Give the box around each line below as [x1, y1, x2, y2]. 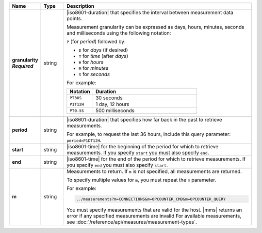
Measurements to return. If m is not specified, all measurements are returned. [66, 168, 242, 174]
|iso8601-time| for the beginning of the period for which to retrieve [66, 143, 219, 150]
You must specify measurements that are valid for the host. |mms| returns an [66, 206, 242, 213]
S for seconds [79, 71, 110, 78]
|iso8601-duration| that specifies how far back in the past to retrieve [66, 116, 223, 123]
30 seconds [95, 94, 123, 101]
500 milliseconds [95, 107, 135, 114]
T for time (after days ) [79, 53, 129, 59]
